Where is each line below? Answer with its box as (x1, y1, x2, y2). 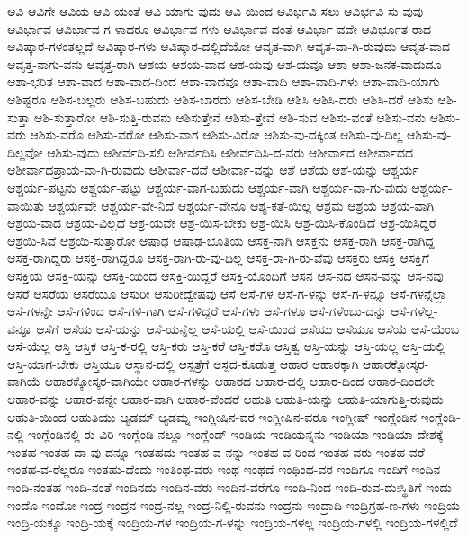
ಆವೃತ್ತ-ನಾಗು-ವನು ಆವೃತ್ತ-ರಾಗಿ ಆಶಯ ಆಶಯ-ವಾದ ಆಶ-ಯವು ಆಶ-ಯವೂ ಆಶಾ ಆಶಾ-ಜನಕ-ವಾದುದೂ (7, 54, 442, 73)
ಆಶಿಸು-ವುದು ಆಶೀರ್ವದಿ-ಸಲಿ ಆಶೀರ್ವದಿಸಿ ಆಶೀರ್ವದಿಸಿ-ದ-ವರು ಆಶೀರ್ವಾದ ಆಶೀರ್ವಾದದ (47, 142, 413, 161)
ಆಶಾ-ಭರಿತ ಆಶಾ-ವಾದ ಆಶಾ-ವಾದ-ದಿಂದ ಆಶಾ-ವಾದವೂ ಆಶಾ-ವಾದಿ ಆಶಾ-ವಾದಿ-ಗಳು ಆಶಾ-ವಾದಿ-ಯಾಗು (7, 72, 440, 91)
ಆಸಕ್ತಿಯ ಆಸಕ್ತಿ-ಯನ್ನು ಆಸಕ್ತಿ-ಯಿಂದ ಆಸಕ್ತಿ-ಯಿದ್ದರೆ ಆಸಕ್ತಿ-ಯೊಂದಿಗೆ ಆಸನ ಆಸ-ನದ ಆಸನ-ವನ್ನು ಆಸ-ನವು (7, 265, 444, 284)
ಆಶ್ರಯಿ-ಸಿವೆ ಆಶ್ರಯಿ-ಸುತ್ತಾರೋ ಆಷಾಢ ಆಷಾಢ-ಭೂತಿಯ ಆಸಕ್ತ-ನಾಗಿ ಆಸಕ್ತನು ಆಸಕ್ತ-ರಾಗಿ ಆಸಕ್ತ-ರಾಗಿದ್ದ (7, 230, 435, 249)
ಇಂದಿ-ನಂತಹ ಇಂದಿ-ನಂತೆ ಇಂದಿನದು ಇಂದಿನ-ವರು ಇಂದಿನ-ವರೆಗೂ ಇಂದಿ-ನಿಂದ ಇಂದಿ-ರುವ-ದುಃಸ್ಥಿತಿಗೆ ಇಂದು (7, 478, 452, 497)
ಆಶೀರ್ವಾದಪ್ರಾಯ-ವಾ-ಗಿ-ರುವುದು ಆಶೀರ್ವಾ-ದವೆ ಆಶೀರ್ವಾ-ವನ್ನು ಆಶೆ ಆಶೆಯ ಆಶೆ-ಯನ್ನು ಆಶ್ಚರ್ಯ (7, 160, 419, 179)
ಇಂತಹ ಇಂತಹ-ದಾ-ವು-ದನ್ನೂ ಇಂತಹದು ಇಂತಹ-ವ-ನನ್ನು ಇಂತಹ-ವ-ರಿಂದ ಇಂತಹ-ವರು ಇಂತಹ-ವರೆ (7, 442, 425, 461)
